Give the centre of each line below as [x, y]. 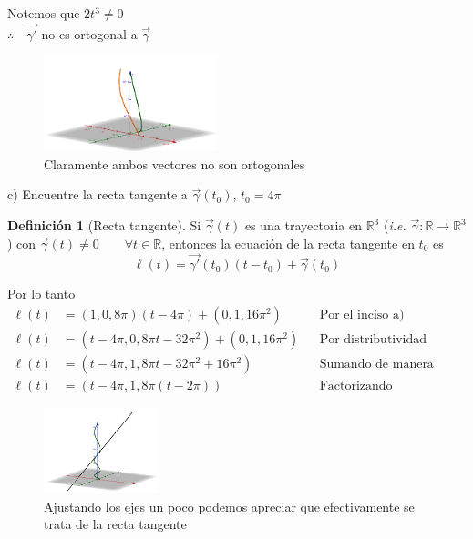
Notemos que [44, 13]
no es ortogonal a [89, 33]
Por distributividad [373, 340]
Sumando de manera [376, 365]
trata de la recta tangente [115, 524]
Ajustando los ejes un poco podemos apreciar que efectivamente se [229, 506]
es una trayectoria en [303, 225]
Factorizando [356, 386]
